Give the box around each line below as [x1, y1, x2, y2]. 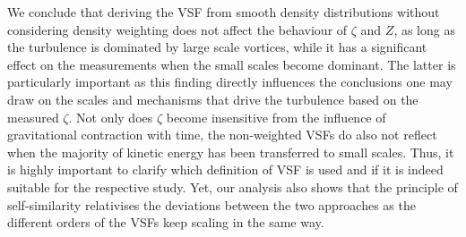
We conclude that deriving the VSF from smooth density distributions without [7, 3, 440, 21]
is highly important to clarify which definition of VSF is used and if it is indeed [7, 160, 444, 179]
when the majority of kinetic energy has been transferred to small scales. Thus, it [7, 142, 454, 161]
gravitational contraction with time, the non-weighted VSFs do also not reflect [7, 125, 437, 144]
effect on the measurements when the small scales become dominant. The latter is [7, 55, 456, 73]
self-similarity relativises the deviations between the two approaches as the [7, 195, 416, 214]
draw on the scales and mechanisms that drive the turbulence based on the [7, 89, 419, 108]
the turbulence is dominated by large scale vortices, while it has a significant [7, 38, 427, 56]
